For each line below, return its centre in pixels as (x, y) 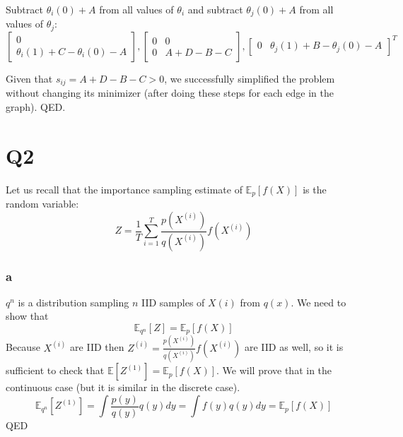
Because (23, 347)
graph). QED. (36, 106)
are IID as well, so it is (294, 347)
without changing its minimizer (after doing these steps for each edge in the (170, 93)
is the (315, 189)
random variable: (42, 204)
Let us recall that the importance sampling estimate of (124, 189)
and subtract (215, 9)
